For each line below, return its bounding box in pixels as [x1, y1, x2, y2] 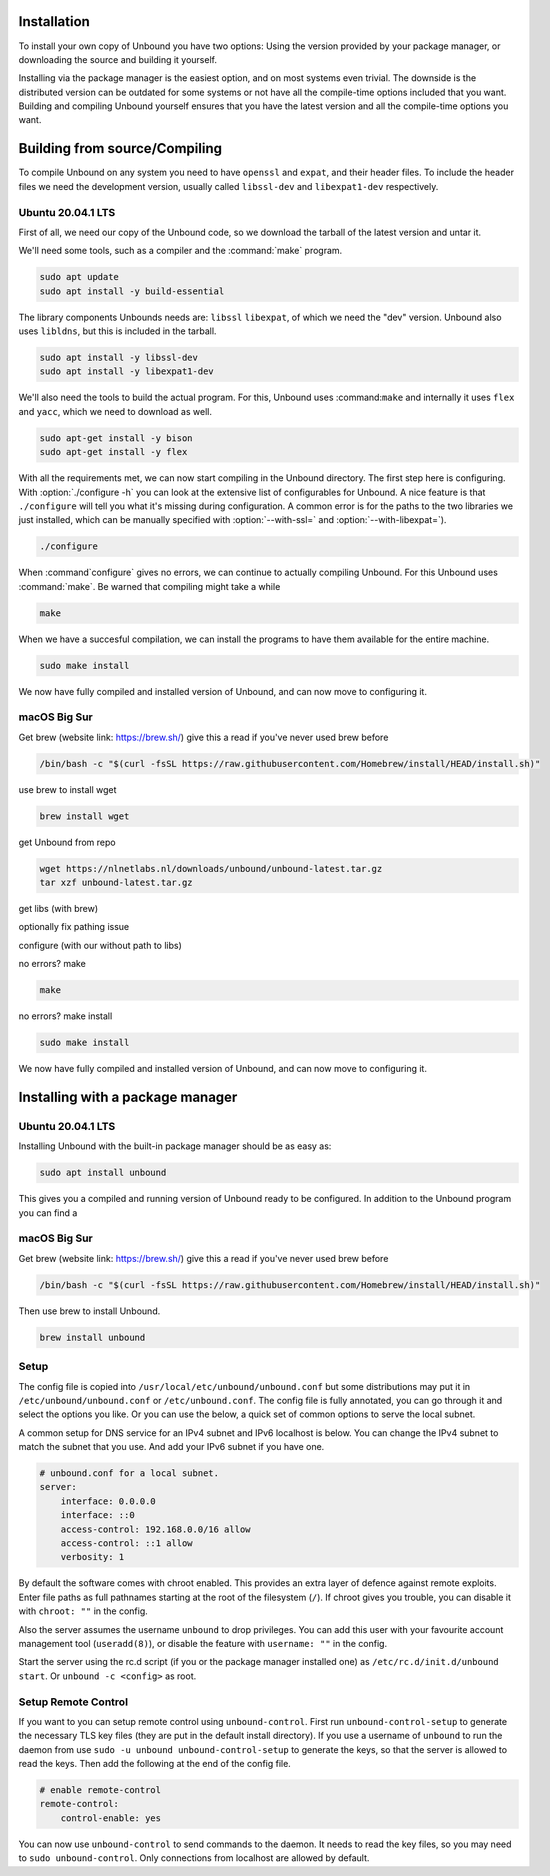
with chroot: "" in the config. [18, 1605, 149, 1617]
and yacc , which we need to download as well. [18, 405, 212, 417]
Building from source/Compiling [18, 140, 223, 157]
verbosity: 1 [60, 1551, 125, 1563]
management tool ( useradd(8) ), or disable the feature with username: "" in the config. [18, 1637, 388, 1649]
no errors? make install [18, 1010, 113, 1022]
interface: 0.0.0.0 [60, 1495, 157, 1507]
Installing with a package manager [18, 1088, 238, 1105]
